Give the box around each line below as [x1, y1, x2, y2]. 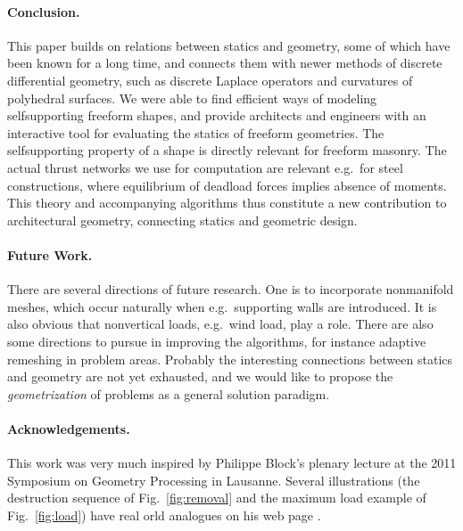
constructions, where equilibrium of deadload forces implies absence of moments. [7, 176, 447, 194]
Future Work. [7, 245, 93, 264]
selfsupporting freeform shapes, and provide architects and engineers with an [7, 106, 426, 125]
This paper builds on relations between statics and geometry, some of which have [7, 36, 451, 54]
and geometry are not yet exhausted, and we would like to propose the [7, 367, 393, 386]
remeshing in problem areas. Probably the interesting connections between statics [7, 349, 452, 368]
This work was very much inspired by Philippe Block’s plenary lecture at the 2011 [7, 453, 457, 472]
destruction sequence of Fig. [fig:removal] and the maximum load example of [7, 488, 426, 507]
